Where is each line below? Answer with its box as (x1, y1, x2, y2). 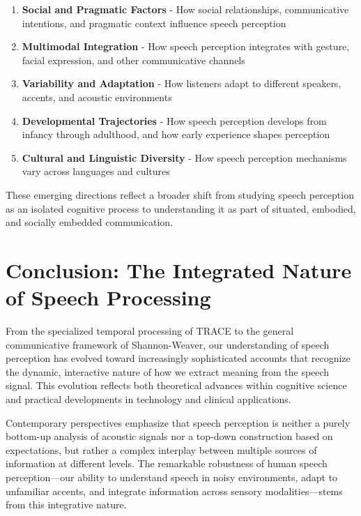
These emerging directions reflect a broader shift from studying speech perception (6, 187, 354, 202)
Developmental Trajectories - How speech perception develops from (22, 113, 327, 128)
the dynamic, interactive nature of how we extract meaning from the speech (6, 364, 330, 379)
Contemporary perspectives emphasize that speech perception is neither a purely (6, 415, 351, 430)
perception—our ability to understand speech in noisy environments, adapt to (6, 469, 338, 484)
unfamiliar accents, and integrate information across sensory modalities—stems (6, 483, 343, 498)
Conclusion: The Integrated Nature (6, 255, 352, 284)
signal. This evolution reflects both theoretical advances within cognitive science (6, 378, 347, 393)
